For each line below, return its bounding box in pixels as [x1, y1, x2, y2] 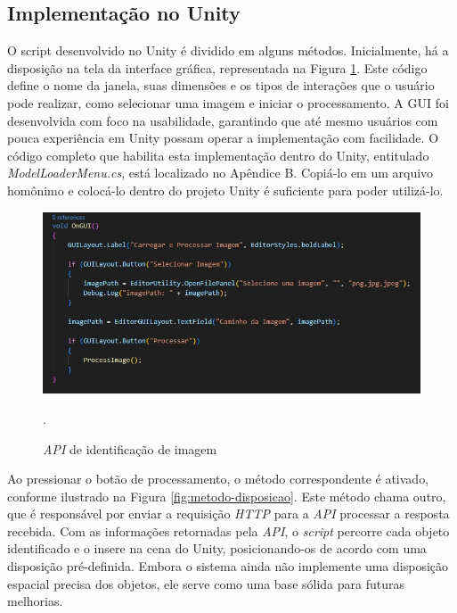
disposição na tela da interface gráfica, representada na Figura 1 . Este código [7, 58, 428, 77]
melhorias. [7, 592, 63, 610]
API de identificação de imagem [43, 439, 217, 458]
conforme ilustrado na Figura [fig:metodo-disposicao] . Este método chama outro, [7, 486, 446, 505]
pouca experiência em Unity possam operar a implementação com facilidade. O [7, 128, 439, 147]
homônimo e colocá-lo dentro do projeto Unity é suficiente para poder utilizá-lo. [7, 180, 444, 199]
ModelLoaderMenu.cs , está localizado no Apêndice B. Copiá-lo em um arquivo [7, 163, 434, 182]
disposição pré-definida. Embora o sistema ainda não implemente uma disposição [7, 557, 449, 576]
